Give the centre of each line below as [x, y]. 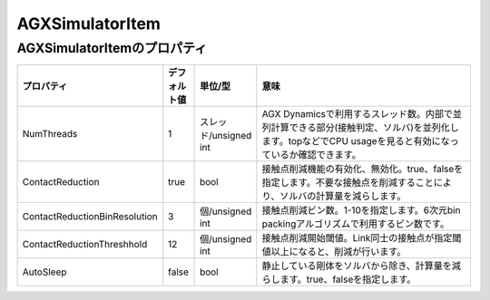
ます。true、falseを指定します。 [348, 279]
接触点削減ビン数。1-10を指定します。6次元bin [361, 210]
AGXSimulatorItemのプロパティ [112, 48]
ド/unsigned [226, 136]
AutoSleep [44, 272]
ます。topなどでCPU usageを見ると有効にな [356, 141]
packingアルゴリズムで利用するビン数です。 [355, 224]
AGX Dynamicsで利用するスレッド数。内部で [358, 114]
